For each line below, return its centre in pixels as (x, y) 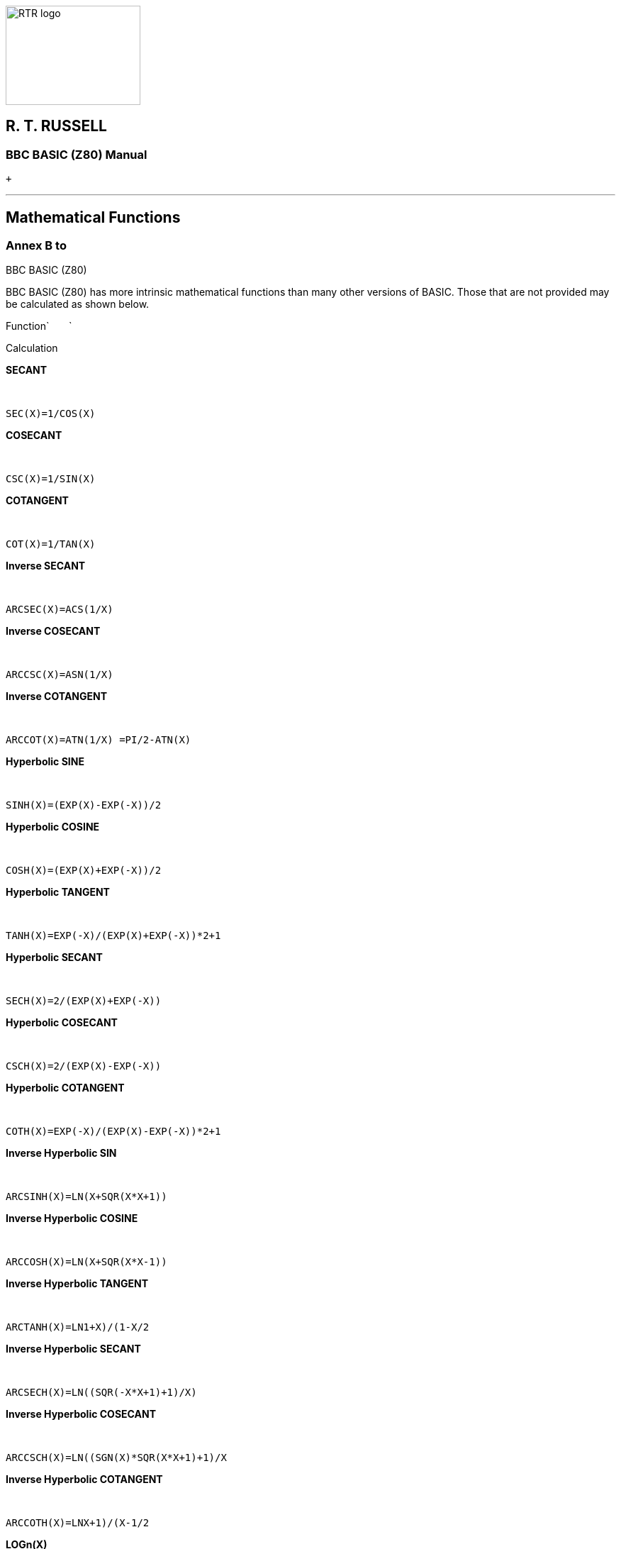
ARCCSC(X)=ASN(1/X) (60, 675)
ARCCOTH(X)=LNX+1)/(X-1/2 (78, 1523)
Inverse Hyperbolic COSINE (72, 1218)
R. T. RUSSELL (56, 126)
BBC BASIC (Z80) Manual (77, 154)
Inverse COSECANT (53, 631)
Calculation (32, 348)
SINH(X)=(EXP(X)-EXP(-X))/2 (84, 805)
